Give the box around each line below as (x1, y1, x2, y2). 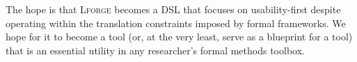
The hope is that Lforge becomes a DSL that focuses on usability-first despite (6, 2, 341, 16)
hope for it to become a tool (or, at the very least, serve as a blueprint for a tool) (6, 29, 353, 44)
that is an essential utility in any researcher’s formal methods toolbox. (6, 42, 305, 57)
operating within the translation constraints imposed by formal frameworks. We (6, 15, 346, 30)
